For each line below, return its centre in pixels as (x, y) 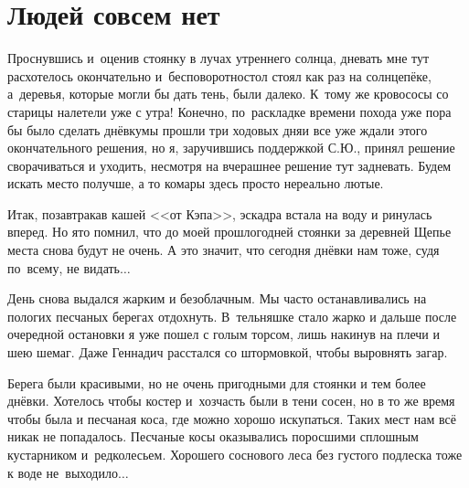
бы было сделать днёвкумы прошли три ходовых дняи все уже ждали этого (218, 129)
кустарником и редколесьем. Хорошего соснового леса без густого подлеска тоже (235, 454)
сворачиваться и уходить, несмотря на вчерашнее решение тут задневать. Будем (229, 165)
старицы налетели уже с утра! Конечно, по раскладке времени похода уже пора (229, 111)
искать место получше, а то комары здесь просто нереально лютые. (196, 183)
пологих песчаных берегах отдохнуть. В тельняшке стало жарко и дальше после (232, 316)
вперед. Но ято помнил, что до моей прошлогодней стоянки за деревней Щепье (229, 232)
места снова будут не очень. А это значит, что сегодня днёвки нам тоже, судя (224, 250)
